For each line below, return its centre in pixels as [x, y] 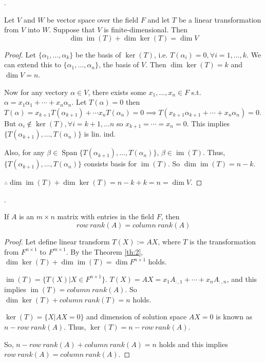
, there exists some [117, 92]
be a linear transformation [220, 19]
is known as [234, 317]
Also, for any [24, 152]
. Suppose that [72, 30]
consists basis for [110, 164]
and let [159, 19]
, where [169, 241]
